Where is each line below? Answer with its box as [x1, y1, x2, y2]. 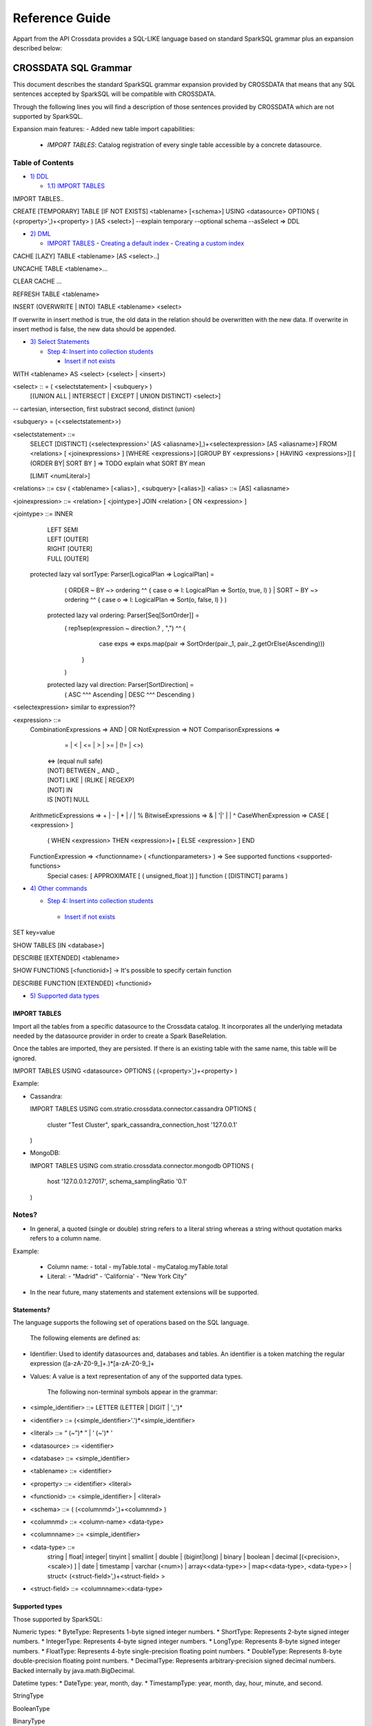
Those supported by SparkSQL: [12, 1615, 103, 1623]
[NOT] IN [47, 786, 73, 794]
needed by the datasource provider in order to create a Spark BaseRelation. [12, 1031, 227, 1040]
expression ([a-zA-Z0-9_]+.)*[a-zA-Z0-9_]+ [30, 1359, 155, 1368]
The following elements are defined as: [30, 1334, 141, 1342]
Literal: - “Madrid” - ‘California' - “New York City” [47, 1272, 187, 1281]
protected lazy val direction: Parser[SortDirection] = [47, 681, 194, 689]
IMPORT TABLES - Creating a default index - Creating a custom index [47, 239, 245, 248]
